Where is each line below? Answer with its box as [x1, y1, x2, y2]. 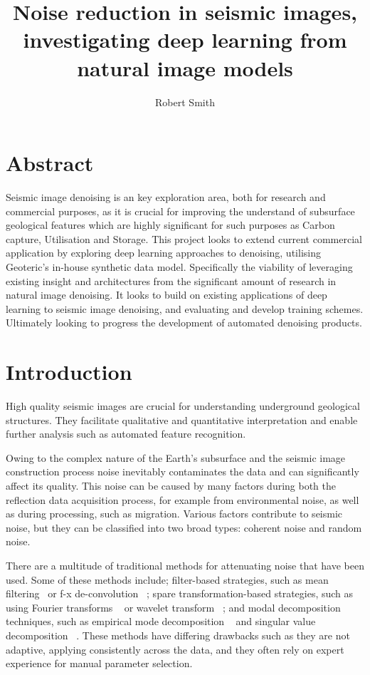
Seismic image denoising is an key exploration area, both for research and [6, 190, 326, 205]
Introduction [6, 357, 132, 386]
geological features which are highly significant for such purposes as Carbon [6, 217, 335, 232]
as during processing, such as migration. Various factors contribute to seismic [6, 506, 343, 521]
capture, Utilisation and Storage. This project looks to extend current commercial [6, 231, 362, 246]
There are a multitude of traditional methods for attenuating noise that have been [6, 558, 364, 573]
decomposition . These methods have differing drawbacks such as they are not [6, 628, 350, 642]
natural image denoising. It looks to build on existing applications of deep [6, 287, 327, 302]
